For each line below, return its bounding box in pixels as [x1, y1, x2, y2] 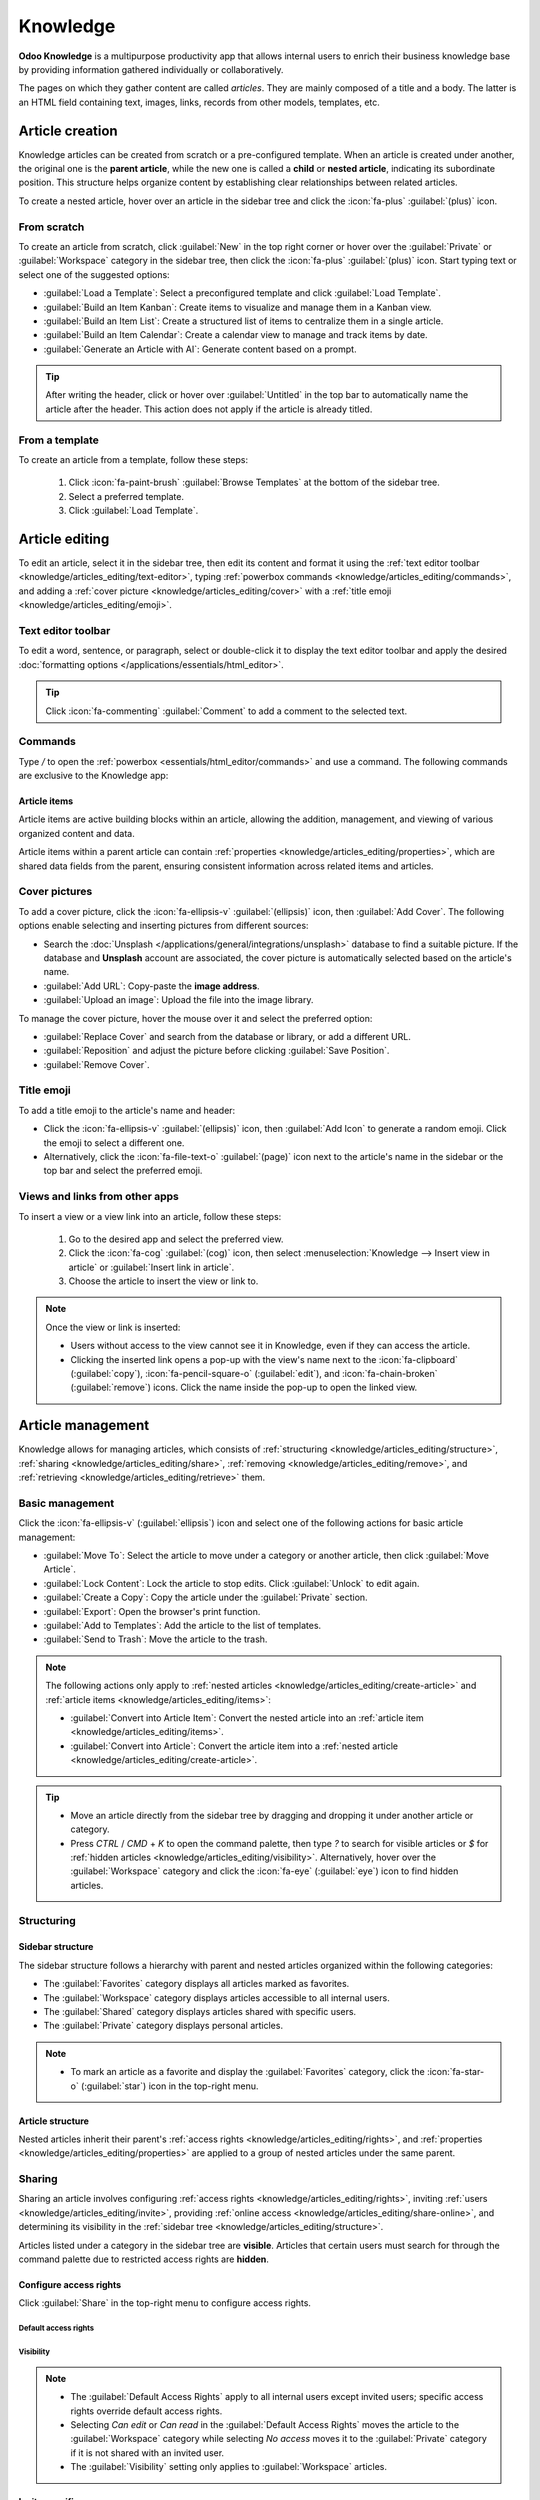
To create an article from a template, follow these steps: [18, 453, 249, 465]
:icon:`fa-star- [426, 2066, 485, 2078]
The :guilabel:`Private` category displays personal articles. [43, 2020, 284, 2032]
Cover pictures [18, 885, 93, 899]
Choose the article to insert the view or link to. [68, 1275, 259, 1287]
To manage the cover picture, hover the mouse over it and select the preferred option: [18, 1012, 373, 1024]
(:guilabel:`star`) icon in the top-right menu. [80, 2080, 259, 2092]
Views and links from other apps [18, 1190, 179, 1204]
